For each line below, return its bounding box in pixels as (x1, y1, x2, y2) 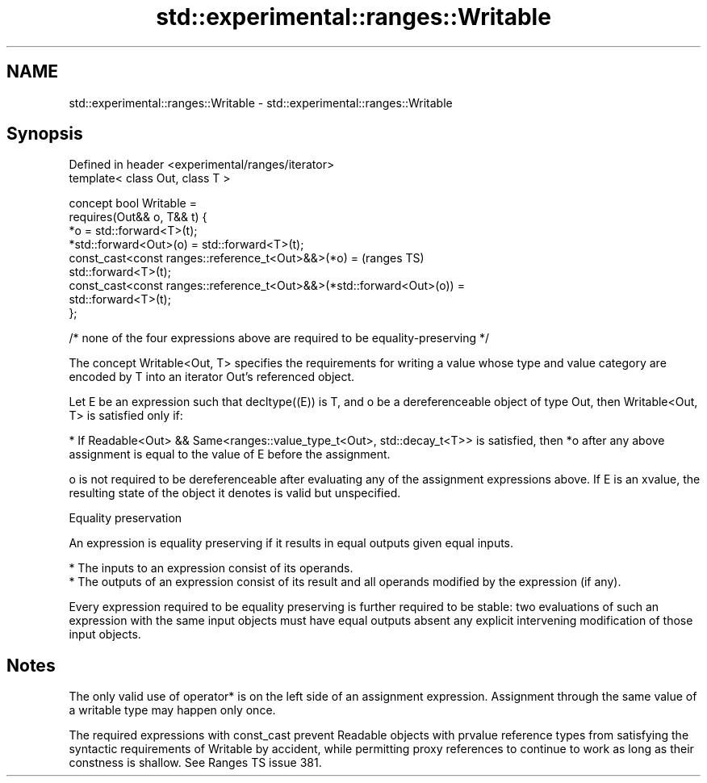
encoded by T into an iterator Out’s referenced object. (69, 370, 355, 384)
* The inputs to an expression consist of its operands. (69, 561, 353, 576)
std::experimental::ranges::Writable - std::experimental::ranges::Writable (69, 95, 453, 110)
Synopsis (6, 124, 83, 144)
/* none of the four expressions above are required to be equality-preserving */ (69, 331, 490, 345)
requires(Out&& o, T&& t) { (69, 210, 207, 224)
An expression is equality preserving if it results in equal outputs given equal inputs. (69, 536, 514, 551)
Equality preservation (69, 511, 182, 525)
